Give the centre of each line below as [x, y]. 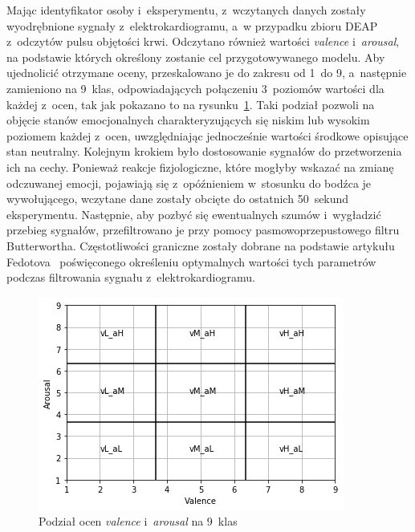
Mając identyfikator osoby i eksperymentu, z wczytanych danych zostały [186, 10]
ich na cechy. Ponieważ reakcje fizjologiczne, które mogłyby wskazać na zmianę [200, 167]
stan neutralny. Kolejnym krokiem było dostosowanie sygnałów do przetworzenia [204, 151]
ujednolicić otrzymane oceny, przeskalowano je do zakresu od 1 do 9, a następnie [207, 73]
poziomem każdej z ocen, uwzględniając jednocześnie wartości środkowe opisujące [207, 135]
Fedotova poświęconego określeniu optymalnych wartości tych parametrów [191, 261]
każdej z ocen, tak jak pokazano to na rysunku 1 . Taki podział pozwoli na [191, 104]
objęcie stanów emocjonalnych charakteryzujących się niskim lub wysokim [188, 120]
